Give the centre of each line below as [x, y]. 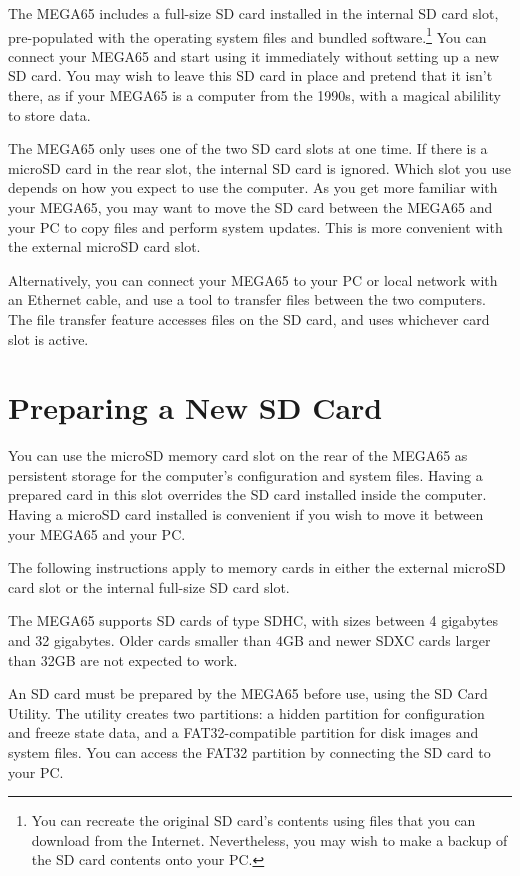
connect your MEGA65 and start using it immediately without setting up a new [254, 55]
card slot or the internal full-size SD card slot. [149, 586]
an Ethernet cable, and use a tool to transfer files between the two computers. [247, 299]
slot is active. [48, 338]
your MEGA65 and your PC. [97, 533]
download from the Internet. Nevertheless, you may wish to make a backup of [269, 839]
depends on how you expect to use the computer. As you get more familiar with [253, 187]
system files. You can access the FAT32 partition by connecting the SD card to [249, 752]
